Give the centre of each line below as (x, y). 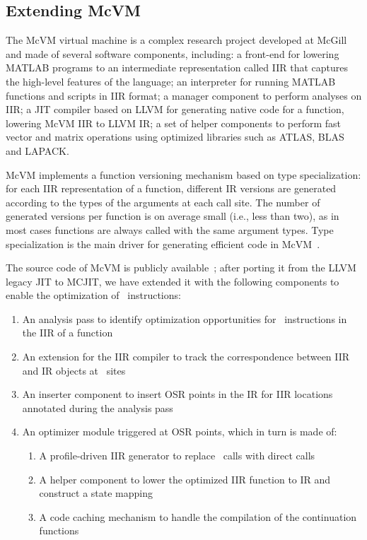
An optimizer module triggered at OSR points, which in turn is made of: (180, 432)
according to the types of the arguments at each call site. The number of (163, 202)
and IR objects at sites (74, 370)
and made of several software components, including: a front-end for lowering (173, 53)
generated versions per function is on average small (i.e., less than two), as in (173, 216)
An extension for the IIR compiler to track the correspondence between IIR (186, 357)
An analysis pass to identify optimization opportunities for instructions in (185, 318)
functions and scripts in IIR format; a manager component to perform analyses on (184, 95)
